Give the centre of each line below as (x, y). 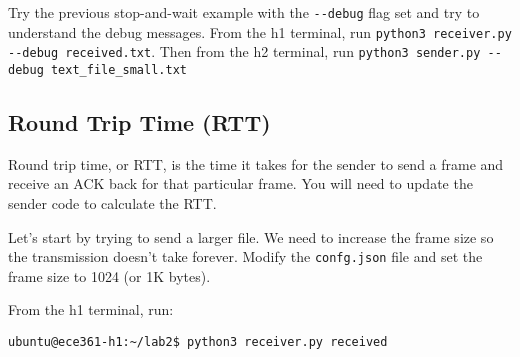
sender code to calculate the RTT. (112, 203)
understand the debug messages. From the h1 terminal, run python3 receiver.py (260, 31)
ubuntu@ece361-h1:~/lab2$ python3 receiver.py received (198, 342)
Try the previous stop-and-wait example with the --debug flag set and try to (244, 12)
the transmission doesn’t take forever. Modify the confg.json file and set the (245, 256)
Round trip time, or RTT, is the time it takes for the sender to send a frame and (256, 163)
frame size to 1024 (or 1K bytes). (109, 275)
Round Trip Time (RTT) (139, 122)
